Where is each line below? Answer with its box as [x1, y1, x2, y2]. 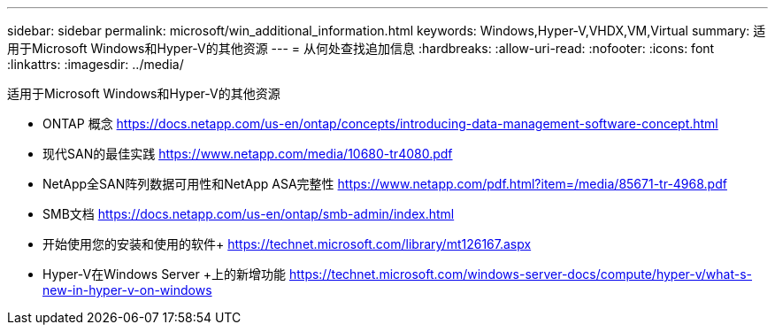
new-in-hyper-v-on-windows [42, 282, 212, 297]
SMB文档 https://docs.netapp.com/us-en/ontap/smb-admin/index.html [42, 206, 455, 221]
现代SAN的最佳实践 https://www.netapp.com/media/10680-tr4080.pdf [42, 146, 453, 161]
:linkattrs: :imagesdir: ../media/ [7, 57, 184, 72]
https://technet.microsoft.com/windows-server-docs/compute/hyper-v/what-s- [288, 266, 753, 282]
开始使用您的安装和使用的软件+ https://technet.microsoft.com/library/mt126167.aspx [42, 236, 532, 251]
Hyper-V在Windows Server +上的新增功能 [42, 266, 286, 282]
